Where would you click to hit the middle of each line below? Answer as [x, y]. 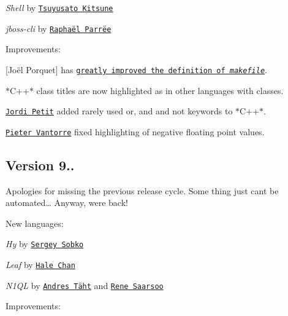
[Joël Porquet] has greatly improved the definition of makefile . [136, 69]
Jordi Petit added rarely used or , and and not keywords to [119, 111]
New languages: [35, 223]
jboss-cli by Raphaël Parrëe [59, 28]
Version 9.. [40, 164]
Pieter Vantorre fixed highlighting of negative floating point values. [135, 131]
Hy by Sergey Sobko [45, 244]
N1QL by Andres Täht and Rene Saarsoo [85, 285]
